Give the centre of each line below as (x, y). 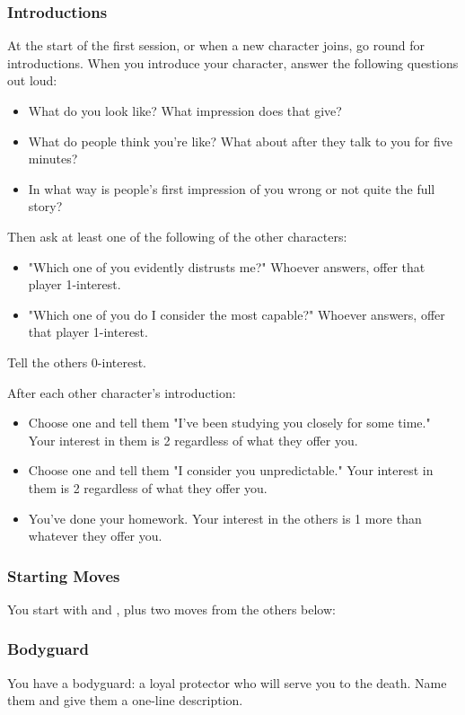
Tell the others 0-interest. (77, 362)
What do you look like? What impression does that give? (185, 110)
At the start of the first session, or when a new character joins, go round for (216, 45)
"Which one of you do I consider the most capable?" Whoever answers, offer (237, 314)
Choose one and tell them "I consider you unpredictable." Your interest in (231, 470)
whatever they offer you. (95, 536)
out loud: (32, 80)
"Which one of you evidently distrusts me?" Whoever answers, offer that (227, 266)
